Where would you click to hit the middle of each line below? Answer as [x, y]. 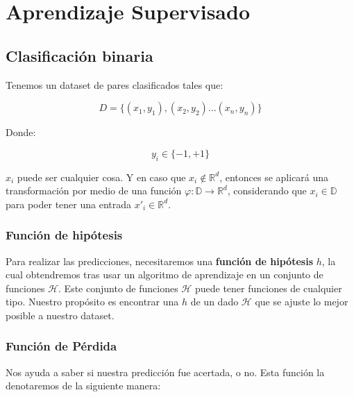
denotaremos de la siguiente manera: [83, 386]
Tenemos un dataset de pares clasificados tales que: [115, 84]
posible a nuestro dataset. [60, 315]
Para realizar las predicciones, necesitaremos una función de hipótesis [159, 261]
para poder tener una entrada [69, 204]
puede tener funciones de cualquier [268, 288]
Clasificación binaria [79, 55]
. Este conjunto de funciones [118, 288]
